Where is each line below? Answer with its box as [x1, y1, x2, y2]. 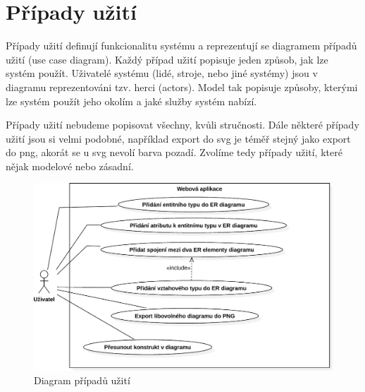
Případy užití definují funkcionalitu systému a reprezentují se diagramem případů [6, 38, 357, 53]
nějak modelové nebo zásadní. [6, 158, 134, 173]
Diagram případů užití [34, 373, 130, 388]
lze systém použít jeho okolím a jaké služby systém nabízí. [6, 93, 257, 108]
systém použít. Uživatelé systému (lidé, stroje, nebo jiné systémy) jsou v [6, 66, 318, 81]
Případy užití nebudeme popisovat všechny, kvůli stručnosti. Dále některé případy [6, 117, 359, 132]
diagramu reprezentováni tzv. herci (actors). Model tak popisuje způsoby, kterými [6, 79, 358, 94]
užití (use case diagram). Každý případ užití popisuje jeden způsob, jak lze [6, 52, 328, 66]
